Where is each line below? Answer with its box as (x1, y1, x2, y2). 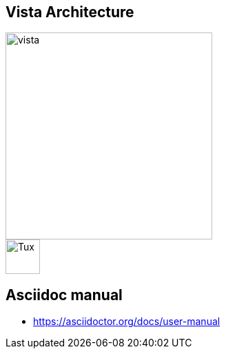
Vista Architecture (6, 3, 134, 21)
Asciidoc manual (6, 286, 123, 304)
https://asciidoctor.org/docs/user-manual (33, 315, 220, 328)
